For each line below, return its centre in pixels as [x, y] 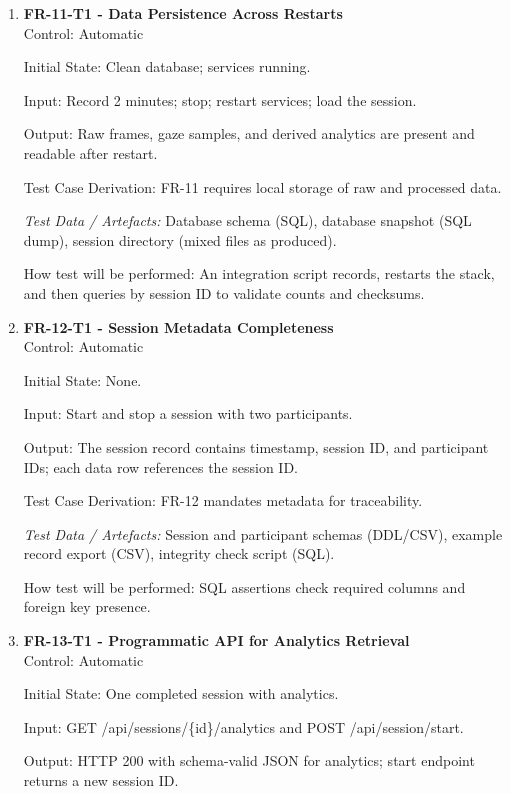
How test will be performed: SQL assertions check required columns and [244, 586]
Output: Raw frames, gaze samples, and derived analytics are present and [249, 133]
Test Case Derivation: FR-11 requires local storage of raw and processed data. [262, 186]
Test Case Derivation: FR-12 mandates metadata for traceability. [223, 500]
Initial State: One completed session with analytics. [181, 693]
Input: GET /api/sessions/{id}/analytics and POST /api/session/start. [243, 726]
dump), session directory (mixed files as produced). [180, 239]
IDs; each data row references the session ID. [161, 466]
